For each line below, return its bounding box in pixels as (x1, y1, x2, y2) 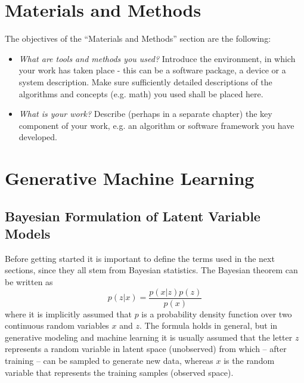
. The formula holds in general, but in (139, 319, 278, 332)
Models (5, 224, 51, 243)
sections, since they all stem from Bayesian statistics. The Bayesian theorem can (5, 264, 298, 276)
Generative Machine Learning (5, 166, 255, 190)
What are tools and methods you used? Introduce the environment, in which (18, 52, 296, 64)
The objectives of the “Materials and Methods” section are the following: (5, 32, 271, 45)
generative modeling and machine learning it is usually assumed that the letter (5, 331, 293, 343)
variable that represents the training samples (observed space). (5, 366, 234, 378)
